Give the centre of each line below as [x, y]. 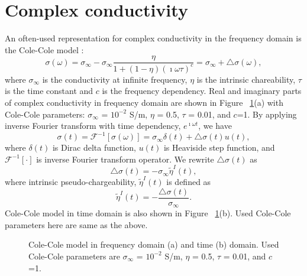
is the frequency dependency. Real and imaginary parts [202, 91]
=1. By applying [267, 114]
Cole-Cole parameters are [74, 256]
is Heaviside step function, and [219, 147]
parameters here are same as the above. [76, 224]
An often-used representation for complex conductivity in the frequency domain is [153, 38]
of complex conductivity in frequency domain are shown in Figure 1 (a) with [144, 102]
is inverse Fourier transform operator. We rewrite [125, 159]
